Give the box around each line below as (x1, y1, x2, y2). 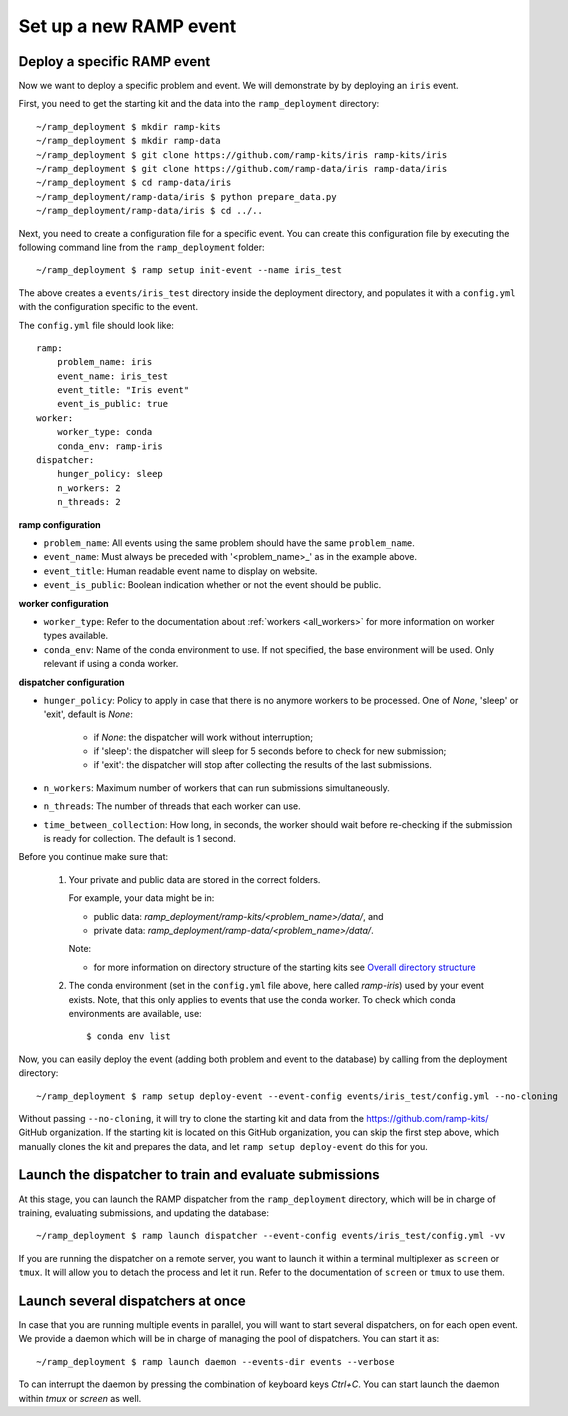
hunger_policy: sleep (56, 468, 164, 480)
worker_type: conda (56, 426, 153, 438)
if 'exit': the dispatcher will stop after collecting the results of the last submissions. (93, 759, 432, 771)
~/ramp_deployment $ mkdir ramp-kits (36, 121, 222, 132)
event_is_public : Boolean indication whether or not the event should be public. (43, 579, 382, 591)
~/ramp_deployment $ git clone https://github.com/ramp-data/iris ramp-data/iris (36, 163, 448, 175)
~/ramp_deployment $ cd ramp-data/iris (36, 177, 232, 189)
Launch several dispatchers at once (18, 1292, 247, 1309)
